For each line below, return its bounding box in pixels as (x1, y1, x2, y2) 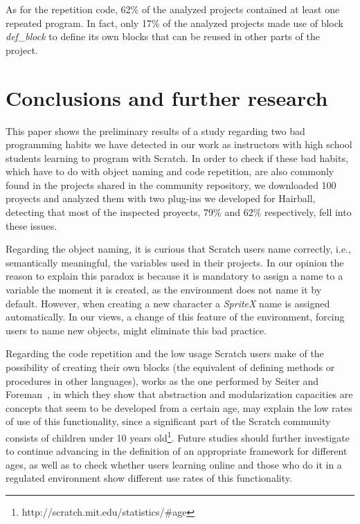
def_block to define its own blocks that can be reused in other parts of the (6, 29, 320, 44)
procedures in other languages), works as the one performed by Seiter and (6, 373, 319, 388)
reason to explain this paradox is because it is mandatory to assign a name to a (6, 269, 343, 283)
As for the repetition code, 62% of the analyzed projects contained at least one (6, 2, 340, 16)
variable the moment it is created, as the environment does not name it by (6, 282, 322, 297)
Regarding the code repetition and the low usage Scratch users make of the (6, 346, 324, 361)
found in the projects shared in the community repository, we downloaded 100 (6, 177, 336, 192)
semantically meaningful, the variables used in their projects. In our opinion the (6, 255, 344, 269)
